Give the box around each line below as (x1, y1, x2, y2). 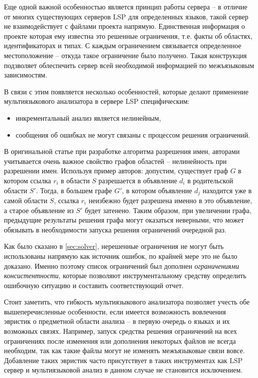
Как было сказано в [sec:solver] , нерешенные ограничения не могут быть (4, 241, 224, 251)
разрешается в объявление (98, 175, 177, 185)
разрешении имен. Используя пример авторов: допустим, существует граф (4, 165, 228, 176)
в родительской (187, 175, 233, 185)
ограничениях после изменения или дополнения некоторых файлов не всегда (4, 335, 236, 346)
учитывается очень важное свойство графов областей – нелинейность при (4, 155, 227, 166)
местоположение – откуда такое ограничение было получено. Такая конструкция (4, 50, 247, 60)
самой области (4, 195, 48, 205)
